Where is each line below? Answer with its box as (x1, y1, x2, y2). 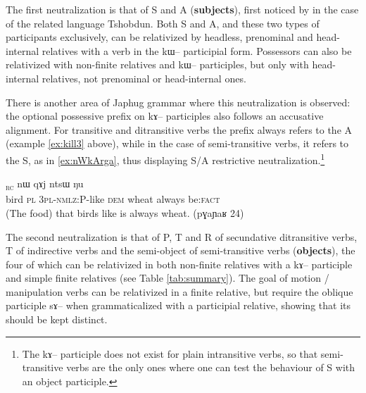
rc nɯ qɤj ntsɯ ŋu (6, 176, 84, 192)
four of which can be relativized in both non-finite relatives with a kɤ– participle (6, 256, 353, 271)
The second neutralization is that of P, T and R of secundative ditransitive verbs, (6, 229, 358, 244)
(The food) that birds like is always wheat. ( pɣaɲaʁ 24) (6, 205, 244, 220)
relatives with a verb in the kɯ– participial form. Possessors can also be (42, 43, 352, 58)
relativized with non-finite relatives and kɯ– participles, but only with (6, 57, 309, 72)
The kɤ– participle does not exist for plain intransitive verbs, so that (22, 346, 318, 361)
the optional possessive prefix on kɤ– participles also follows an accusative (6, 108, 324, 123)
